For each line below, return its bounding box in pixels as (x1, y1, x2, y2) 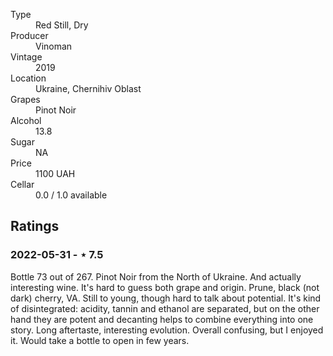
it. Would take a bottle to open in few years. (10, 334, 190, 346)
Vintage (10, 51, 43, 63)
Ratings (10, 218, 60, 235)
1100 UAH (35, 168, 76, 179)
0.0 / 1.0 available (35, 189, 108, 201)
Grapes (10, 94, 41, 105)
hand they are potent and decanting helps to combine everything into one (10, 313, 314, 325)
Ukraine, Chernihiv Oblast (35, 83, 142, 94)
